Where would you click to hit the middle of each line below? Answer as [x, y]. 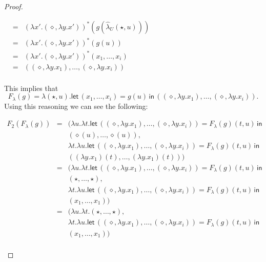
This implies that [31, 88]
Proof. [14, 6]
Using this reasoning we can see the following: [76, 106]
